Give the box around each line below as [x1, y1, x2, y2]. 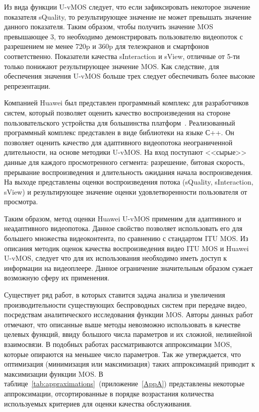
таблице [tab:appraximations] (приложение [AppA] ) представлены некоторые [4, 378, 245, 389]
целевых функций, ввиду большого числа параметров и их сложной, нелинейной [4, 329, 252, 339]
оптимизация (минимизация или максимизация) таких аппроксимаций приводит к [4, 359, 255, 369]
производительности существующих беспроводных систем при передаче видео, [4, 299, 247, 310]
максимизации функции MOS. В [4, 368, 103, 379]
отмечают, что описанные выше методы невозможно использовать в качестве [4, 319, 241, 329]
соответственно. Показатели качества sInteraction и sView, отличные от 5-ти [4, 50, 240, 61]
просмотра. [4, 196, 38, 207]
